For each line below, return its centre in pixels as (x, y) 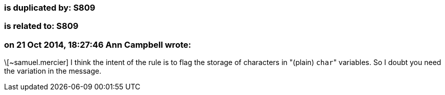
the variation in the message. (53, 71)
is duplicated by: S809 (50, 8)
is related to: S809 (41, 26)
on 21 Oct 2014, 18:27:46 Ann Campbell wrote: (98, 44)
